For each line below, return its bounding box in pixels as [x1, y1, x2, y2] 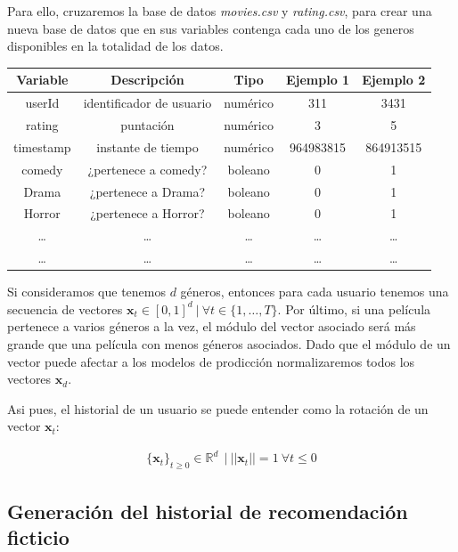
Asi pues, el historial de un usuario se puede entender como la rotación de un [7, 399, 429, 418]
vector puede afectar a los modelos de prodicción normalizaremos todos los [7, 352, 415, 370]
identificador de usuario [83, 93, 212, 112]
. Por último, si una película [277, 299, 431, 318]
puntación [120, 115, 175, 134]
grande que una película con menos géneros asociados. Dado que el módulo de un [7, 334, 451, 353]
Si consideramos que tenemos [7, 282, 166, 301]
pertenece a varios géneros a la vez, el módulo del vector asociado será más [7, 317, 416, 336]
